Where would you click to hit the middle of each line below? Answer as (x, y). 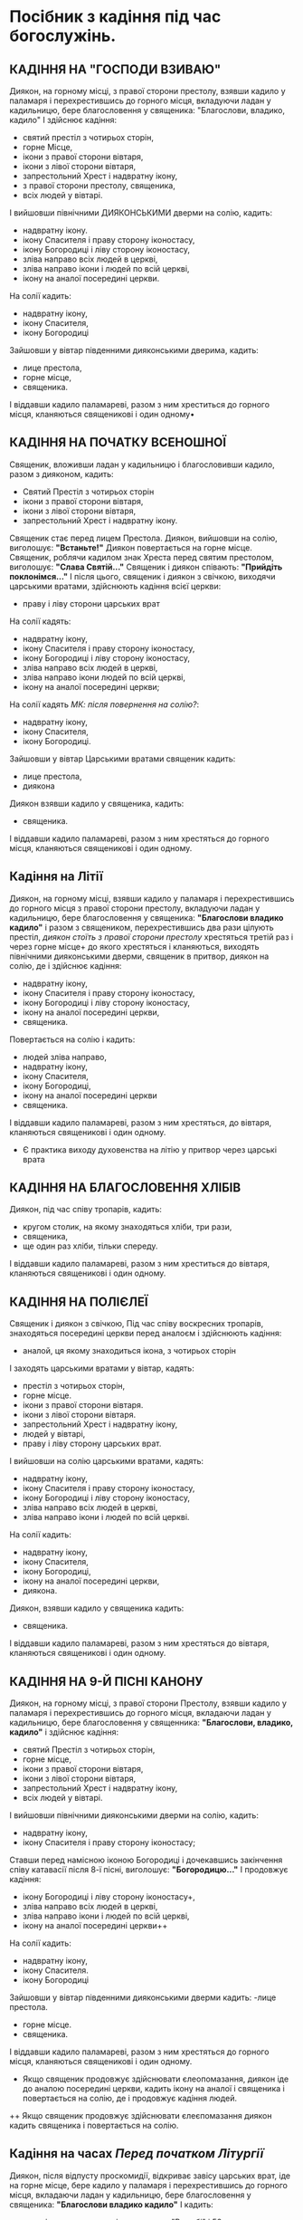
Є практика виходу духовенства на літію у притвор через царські (150, 1149)
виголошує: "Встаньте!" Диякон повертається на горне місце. (131, 547)
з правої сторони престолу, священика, (99, 186)
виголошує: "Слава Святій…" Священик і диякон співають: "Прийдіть (146, 567)
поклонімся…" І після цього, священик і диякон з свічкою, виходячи (142, 576)
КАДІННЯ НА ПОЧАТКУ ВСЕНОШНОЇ (118, 442)
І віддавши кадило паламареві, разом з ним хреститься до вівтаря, (140, 1264)
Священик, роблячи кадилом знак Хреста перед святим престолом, (142, 557)
